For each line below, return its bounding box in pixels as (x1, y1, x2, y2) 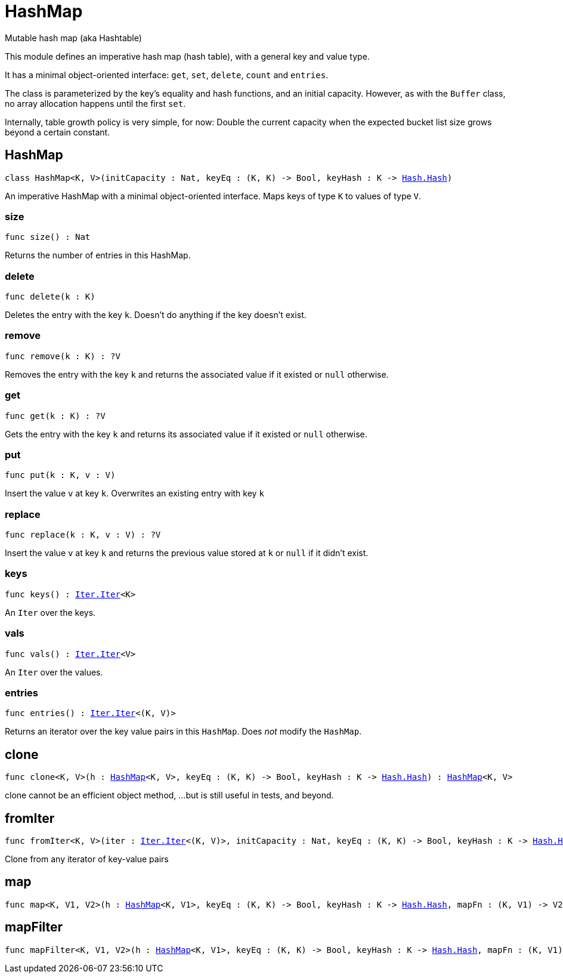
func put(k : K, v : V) (5, 470, 116, 480)
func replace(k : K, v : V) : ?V (5, 530, 161, 540)
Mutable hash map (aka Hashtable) (5, 32, 142, 43)
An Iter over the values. (5, 667, 103, 677)
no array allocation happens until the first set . (5, 98, 186, 109)
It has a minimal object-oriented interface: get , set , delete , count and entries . (5, 69, 329, 80)
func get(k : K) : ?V (5, 411, 106, 421)
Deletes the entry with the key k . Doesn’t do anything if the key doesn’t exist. (5, 310, 307, 320)
